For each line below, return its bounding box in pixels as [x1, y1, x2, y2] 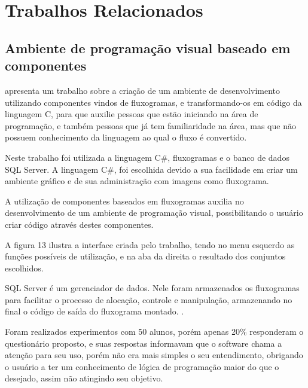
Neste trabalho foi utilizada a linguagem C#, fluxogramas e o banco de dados [5, 151, 289, 163]
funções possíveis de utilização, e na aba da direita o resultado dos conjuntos [5, 250, 286, 262]
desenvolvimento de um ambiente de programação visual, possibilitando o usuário [5, 206, 303, 219]
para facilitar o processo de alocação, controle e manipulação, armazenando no [5, 293, 292, 305]
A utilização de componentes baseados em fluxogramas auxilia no [5, 194, 244, 207]
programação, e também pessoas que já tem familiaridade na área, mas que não [5, 119, 296, 132]
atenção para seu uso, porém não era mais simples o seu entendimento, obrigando [5, 349, 303, 361]
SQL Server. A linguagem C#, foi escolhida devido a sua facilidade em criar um [5, 163, 298, 175]
